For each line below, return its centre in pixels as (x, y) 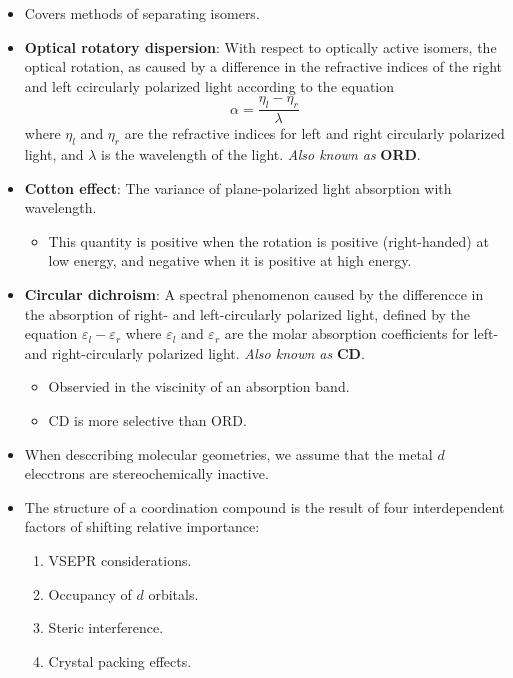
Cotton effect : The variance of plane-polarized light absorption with (238, 187)
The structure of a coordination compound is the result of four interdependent (264, 506)
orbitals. (173, 593)
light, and (54, 154)
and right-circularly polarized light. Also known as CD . (194, 352)
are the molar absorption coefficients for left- (361, 333)
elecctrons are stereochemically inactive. (146, 473)
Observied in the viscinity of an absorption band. (199, 386)
